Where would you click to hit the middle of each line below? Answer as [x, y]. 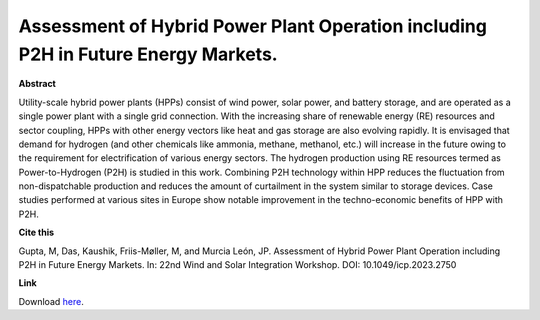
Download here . [51, 301]
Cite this [36, 232]
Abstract [37, 84]
